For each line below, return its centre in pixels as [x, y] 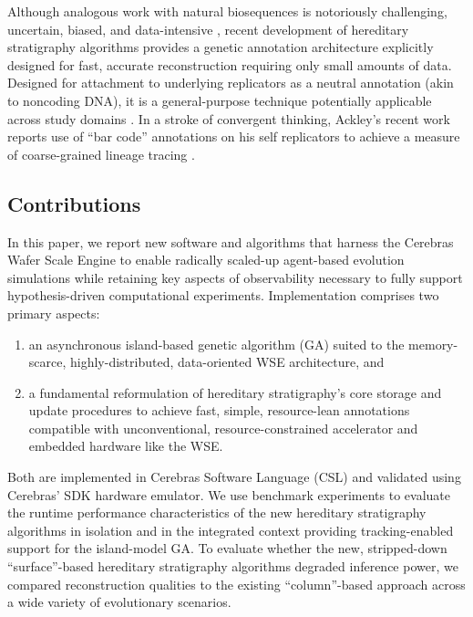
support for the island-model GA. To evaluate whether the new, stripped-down [227, 548]
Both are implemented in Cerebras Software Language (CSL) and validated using [234, 477]
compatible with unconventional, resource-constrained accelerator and [223, 428]
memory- [433, 344]
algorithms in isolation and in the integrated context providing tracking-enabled [231, 530]
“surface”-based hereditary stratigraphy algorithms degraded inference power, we [233, 566]
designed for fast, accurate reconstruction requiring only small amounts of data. [230, 64]
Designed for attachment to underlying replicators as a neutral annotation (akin [231, 83]
